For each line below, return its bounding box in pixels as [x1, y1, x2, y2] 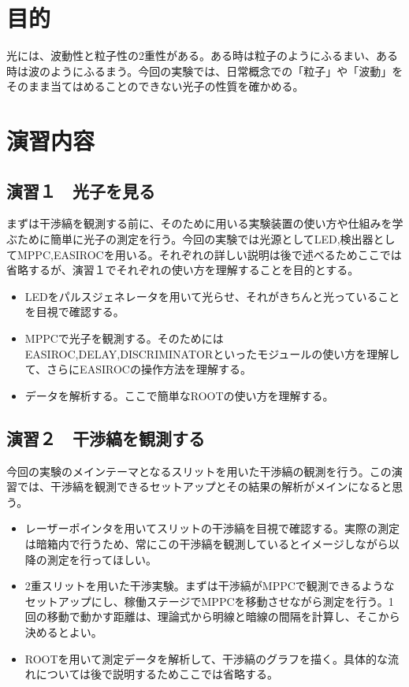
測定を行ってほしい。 [46, 551, 158, 567]
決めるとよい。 [24, 623, 102, 640]
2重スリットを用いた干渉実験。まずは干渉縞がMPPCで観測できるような [24, 577, 395, 594]
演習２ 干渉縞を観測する [6, 425, 205, 450]
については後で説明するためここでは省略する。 [35, 666, 273, 682]
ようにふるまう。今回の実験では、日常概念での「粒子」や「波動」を [50, 62, 403, 79]
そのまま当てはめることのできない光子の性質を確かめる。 [6, 78, 304, 95]
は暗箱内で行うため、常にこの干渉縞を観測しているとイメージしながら [24, 536, 389, 551]
